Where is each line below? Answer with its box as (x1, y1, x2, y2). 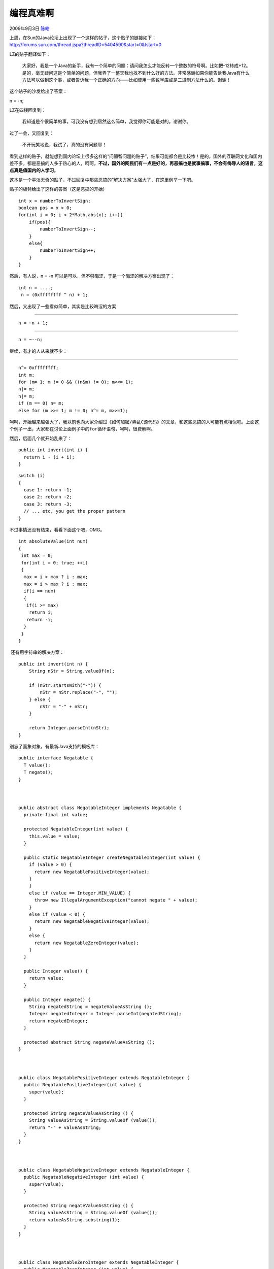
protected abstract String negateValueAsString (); (23, 1039, 155, 1045)
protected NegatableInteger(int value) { (23, 826, 128, 832)
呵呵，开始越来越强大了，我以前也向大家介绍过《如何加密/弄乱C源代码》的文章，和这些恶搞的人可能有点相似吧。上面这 (9, 419, 259, 425)
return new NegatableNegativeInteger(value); (34, 919, 150, 924)
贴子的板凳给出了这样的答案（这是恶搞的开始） (9, 186, 108, 192)
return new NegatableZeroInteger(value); (34, 940, 139, 946)
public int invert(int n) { (18, 661, 88, 667)
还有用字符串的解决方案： (10, 649, 64, 655)
